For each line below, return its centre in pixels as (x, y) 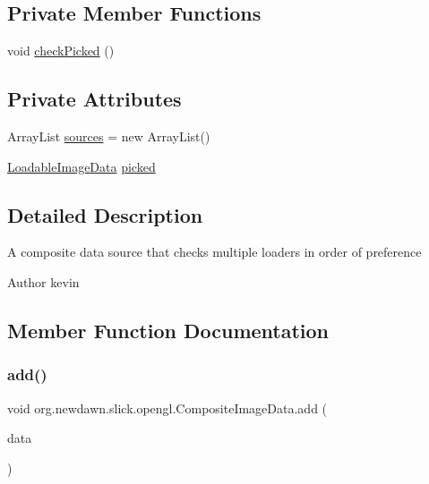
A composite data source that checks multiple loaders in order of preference (214, 252)
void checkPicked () (61, 51)
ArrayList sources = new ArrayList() (109, 136)
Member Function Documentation (168, 330)
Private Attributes (94, 99)
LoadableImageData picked (82, 166)
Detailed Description (105, 214)
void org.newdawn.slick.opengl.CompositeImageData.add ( (167, 408)
